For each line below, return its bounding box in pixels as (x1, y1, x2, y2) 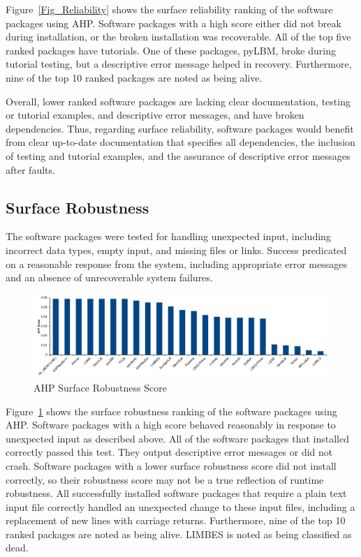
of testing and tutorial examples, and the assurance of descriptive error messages (6, 148, 351, 163)
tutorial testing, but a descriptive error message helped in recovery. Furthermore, (6, 57, 352, 71)
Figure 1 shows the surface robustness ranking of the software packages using (6, 403, 337, 418)
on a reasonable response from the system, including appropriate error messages (6, 256, 347, 271)
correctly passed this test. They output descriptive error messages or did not (6, 445, 333, 459)
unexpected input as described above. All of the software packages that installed (6, 431, 350, 445)
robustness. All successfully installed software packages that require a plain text (6, 486, 347, 500)
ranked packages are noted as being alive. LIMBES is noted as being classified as (6, 526, 352, 541)
